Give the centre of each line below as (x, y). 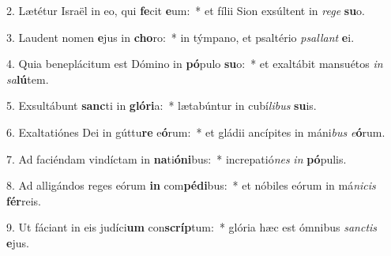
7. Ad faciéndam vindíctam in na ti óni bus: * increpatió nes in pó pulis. (177, 158)
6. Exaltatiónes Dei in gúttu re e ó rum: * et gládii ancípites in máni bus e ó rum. (196, 132)
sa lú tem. (28, 79)
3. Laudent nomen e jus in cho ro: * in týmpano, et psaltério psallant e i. (180, 37)
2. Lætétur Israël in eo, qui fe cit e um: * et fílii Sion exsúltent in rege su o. (186, 10)
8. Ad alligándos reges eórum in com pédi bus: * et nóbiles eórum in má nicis (191, 185)
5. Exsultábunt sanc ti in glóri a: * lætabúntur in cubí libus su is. (162, 105)
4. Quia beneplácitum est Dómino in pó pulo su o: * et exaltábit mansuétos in (195, 64)
